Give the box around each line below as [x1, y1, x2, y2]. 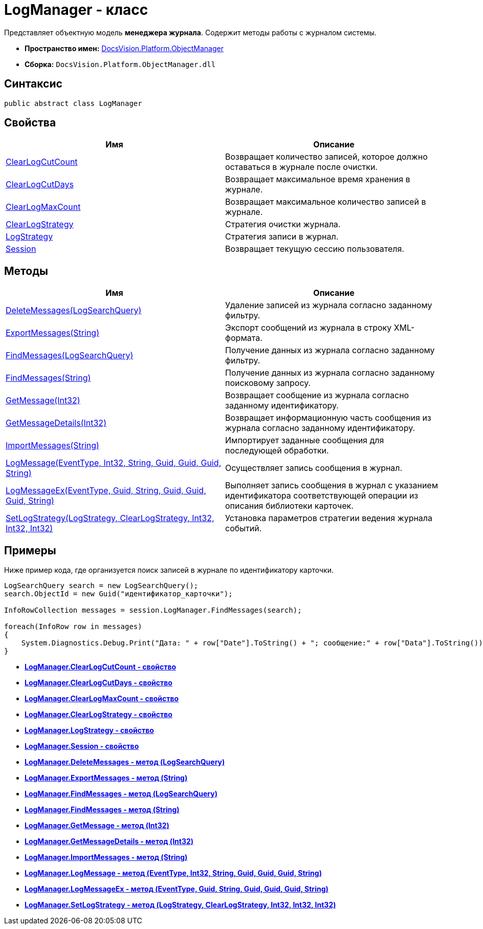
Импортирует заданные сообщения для [225, 435, 384, 446]
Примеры [4, 544, 56, 557]
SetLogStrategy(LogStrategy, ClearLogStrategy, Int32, [6, 513, 214, 524]
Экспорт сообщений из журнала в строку [225, 322, 392, 333]
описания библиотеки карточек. [225, 501, 354, 511]
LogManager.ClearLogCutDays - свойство [25, 678, 172, 687]
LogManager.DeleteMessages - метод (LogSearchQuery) [25, 758, 225, 767]
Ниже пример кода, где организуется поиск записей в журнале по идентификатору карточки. [4, 566, 334, 575]
